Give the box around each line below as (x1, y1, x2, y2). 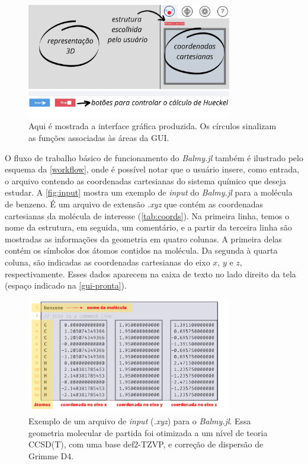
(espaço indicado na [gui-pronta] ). (5, 279, 127, 292)
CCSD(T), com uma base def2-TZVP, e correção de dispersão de (28, 438, 264, 450)
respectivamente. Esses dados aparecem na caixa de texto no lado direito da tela (5, 267, 296, 280)
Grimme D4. (28, 449, 74, 462)
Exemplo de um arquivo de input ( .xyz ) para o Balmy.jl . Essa (28, 415, 251, 427)
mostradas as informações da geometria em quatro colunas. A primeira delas (5, 232, 283, 245)
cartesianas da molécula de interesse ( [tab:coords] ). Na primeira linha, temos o (5, 209, 290, 222)
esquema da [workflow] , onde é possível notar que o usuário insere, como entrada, (5, 163, 300, 175)
